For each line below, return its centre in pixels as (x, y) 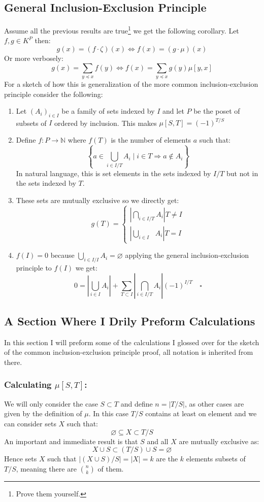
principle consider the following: (54, 94)
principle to (34, 267)
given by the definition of (43, 413)
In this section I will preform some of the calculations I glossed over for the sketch (132, 342)
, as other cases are (214, 403)
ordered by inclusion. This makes (106, 123)
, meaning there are (46, 468)
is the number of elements (151, 140)
